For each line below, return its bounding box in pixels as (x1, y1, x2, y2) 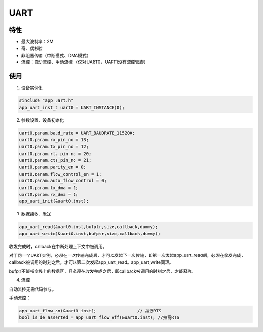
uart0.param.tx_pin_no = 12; (19, 144, 89, 150)
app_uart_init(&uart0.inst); (19, 198, 89, 204)
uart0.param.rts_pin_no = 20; (19, 151, 92, 156)
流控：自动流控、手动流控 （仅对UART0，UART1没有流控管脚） (21, 59, 148, 65)
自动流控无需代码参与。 (9, 286, 56, 292)
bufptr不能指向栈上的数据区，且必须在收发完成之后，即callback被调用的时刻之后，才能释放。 (9, 268, 196, 274)
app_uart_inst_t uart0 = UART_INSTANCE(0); (19, 105, 125, 110)
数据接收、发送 (21, 211, 51, 217)
